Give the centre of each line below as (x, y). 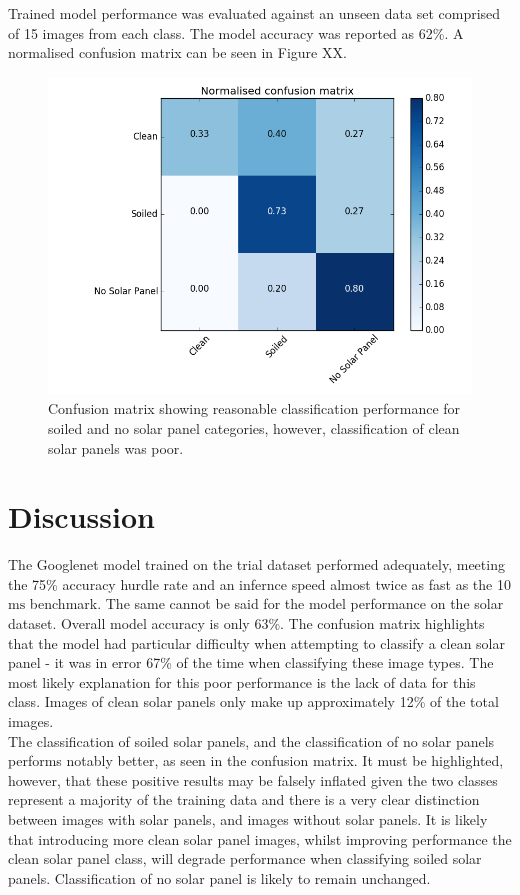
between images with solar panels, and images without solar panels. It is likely (248, 819)
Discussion (81, 516)
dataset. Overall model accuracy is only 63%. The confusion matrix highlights (246, 623)
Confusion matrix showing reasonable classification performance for (254, 408)
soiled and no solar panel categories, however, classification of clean (254, 427)
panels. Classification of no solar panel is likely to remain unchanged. (219, 877)
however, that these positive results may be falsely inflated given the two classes (253, 779)
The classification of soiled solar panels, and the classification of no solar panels (251, 740)
